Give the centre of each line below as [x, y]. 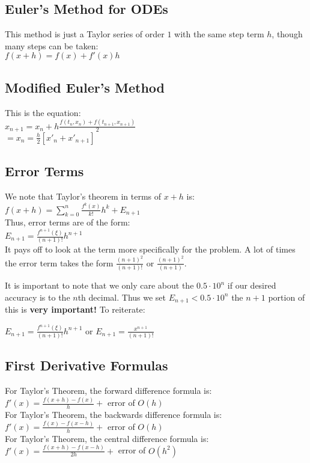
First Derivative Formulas [87, 365]
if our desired [252, 285]
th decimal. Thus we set [122, 297]
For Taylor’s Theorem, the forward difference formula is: [108, 391]
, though [287, 34]
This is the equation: [43, 112]
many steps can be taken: [52, 45]
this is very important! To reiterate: [75, 309]
